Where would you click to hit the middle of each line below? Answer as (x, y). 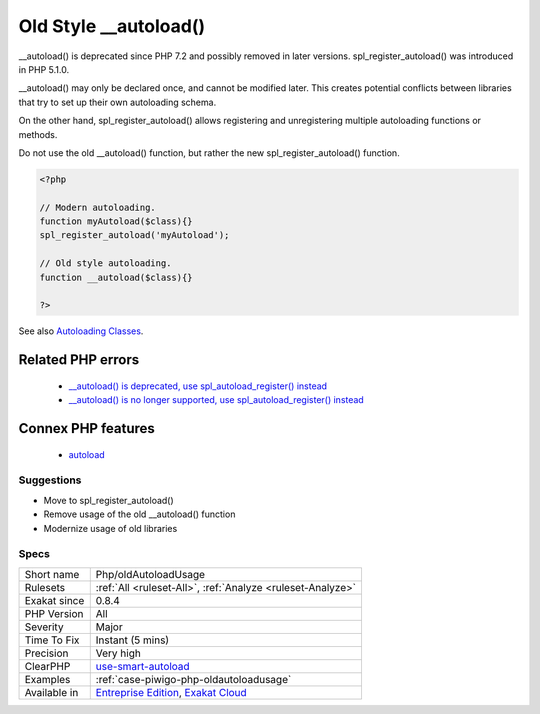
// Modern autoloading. (98, 207)
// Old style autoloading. (105, 263)
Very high (118, 653)
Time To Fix (52, 640)
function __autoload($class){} (116, 277)
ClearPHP (47, 666)
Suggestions (50, 480)
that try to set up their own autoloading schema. (117, 102)
